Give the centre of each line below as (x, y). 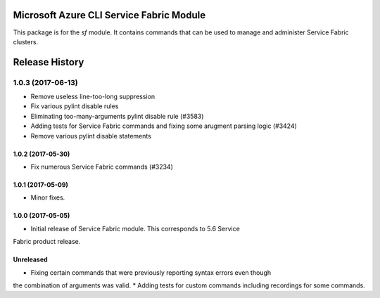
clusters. (26, 41)
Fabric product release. (47, 242)
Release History (49, 62)
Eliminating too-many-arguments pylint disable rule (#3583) (117, 116)
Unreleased (31, 259)
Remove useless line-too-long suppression (93, 97)
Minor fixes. (48, 197)
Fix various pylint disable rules (75, 106)
